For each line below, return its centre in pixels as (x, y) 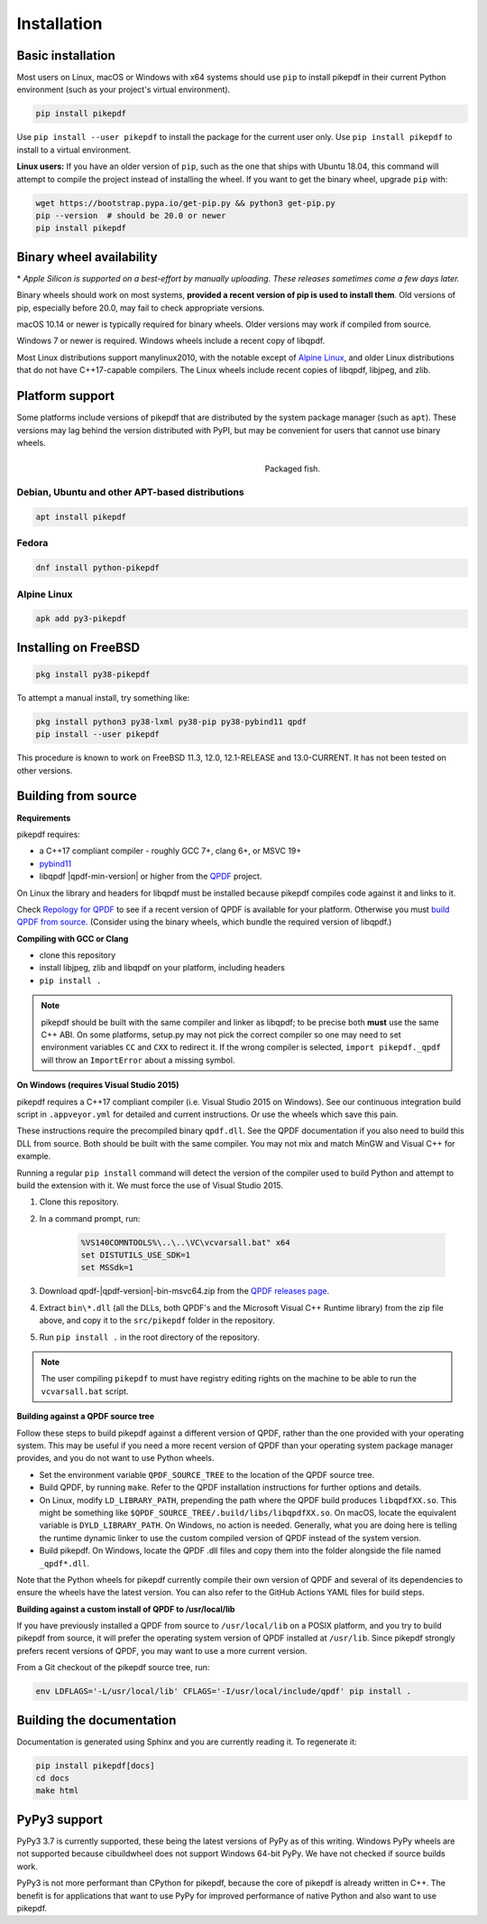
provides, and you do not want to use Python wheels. (116, 1458)
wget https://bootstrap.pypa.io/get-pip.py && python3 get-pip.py (185, 203)
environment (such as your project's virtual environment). (124, 89)
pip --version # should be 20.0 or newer (131, 215)
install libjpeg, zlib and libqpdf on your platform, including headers (162, 968)
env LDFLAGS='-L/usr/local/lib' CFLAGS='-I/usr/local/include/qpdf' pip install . (224, 1692)
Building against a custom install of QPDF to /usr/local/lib (126, 1609)
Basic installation (66, 56)
